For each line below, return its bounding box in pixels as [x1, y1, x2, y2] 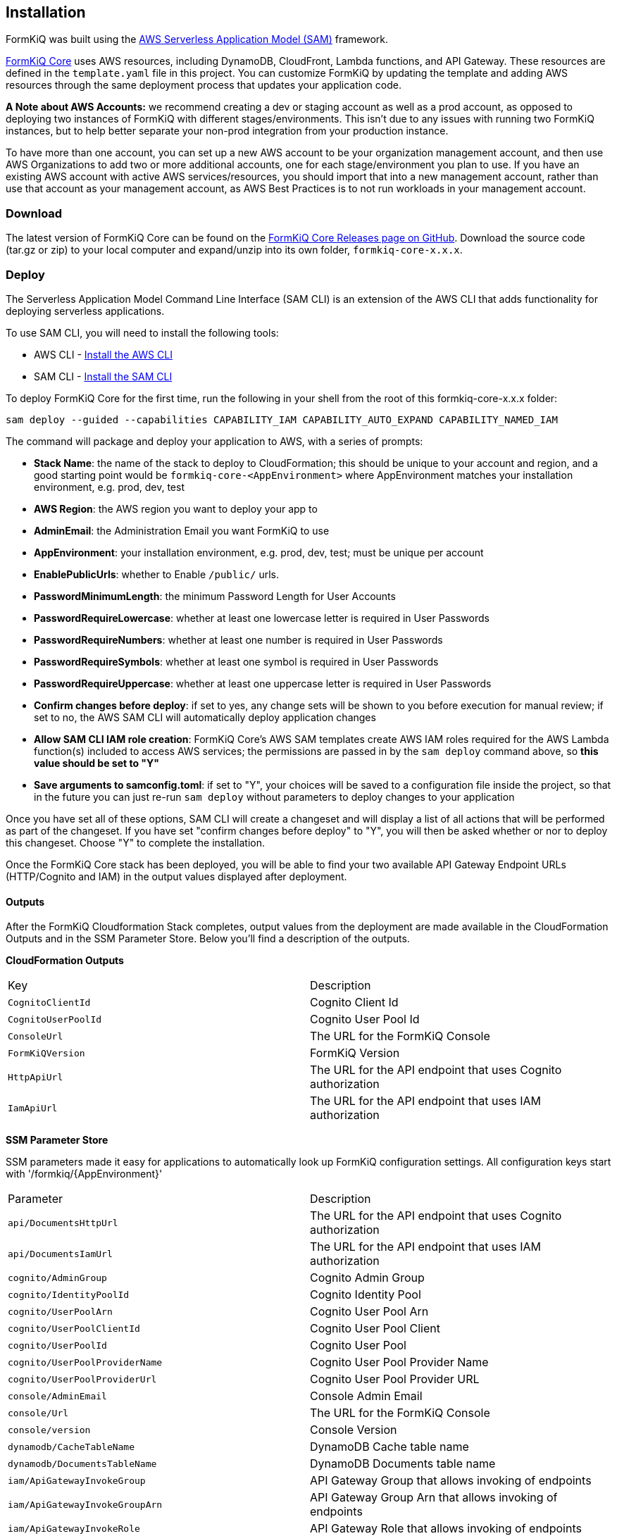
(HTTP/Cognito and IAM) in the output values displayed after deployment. [6, 870, 347, 882]
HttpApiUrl [8, 1071, 63, 1082]
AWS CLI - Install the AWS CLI [34, 348, 173, 361]
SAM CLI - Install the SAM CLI [34, 370, 173, 382]
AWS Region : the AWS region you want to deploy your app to [34, 502, 318, 515]
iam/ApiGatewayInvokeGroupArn [8, 1499, 163, 1510]
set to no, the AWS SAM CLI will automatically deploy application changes [34, 711, 376, 723]
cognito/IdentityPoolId [8, 1289, 130, 1300]
